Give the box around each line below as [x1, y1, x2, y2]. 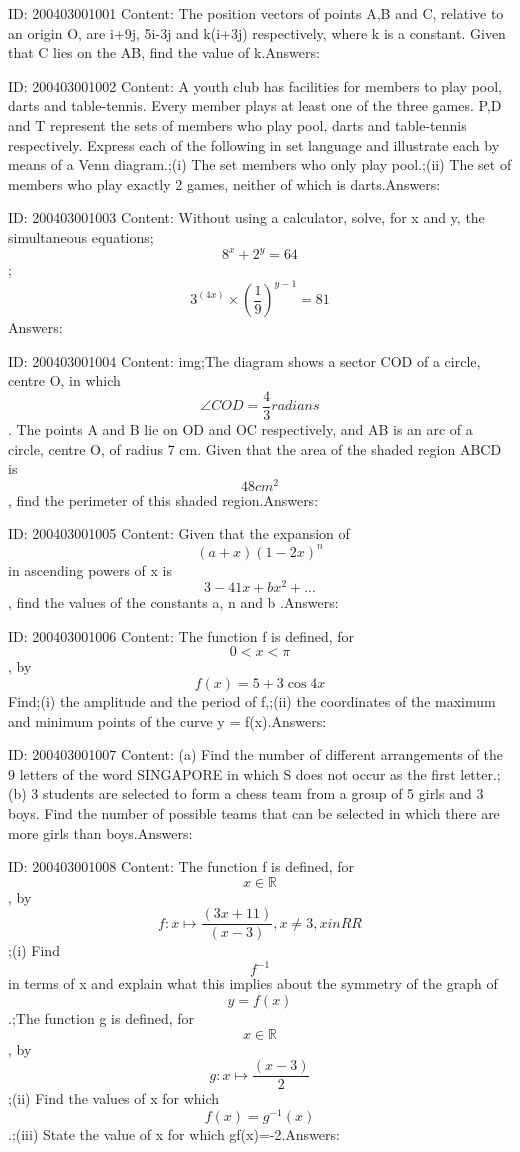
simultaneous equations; [8, 226, 154, 247]
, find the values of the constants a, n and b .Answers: [8, 592, 339, 613]
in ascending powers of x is [8, 559, 172, 580]
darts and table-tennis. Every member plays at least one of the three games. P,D [8, 95, 502, 116]
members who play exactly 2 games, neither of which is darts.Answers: [8, 173, 441, 194]
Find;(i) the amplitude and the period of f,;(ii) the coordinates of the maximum [8, 690, 496, 711]
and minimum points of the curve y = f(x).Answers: [8, 710, 327, 731]
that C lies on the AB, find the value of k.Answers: [8, 42, 320, 63]
